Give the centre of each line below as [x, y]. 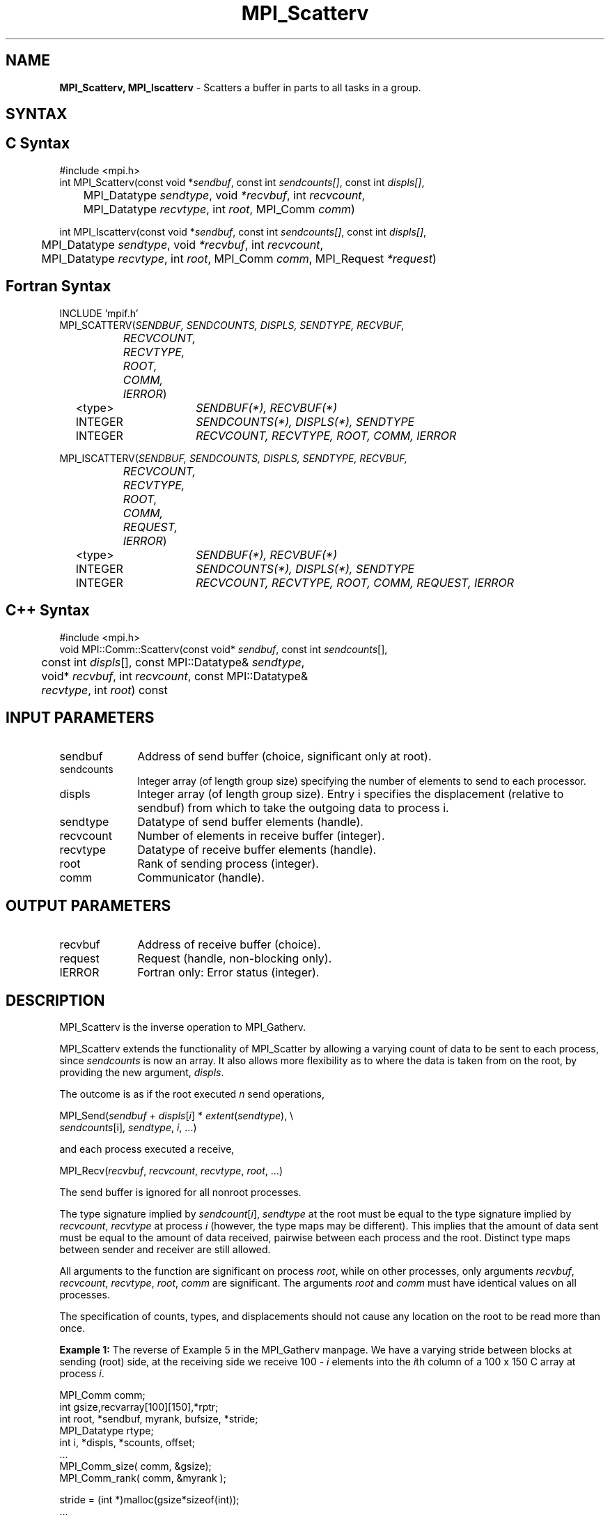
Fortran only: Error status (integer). [228, 973]
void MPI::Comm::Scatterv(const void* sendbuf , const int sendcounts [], [224, 649]
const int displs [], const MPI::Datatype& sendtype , [173, 662]
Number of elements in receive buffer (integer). [261, 836]
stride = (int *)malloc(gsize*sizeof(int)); [149, 1500]
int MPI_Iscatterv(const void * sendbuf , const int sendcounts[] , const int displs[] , [243, 231]
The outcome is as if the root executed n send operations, [192, 1094]
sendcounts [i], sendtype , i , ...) [128, 1128]
